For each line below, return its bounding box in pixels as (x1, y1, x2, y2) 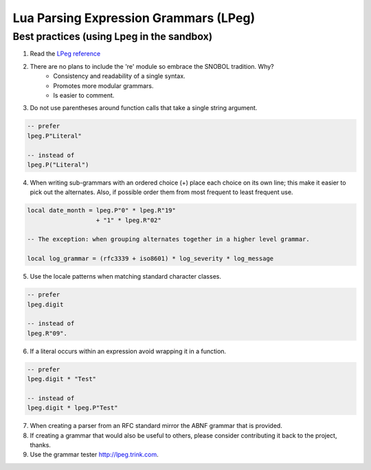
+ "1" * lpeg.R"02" (95, 216, 161, 224)
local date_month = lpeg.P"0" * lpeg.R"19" (27, 206, 177, 215)
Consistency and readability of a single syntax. (53, 72, 185, 81)
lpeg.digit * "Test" (27, 375, 96, 383)
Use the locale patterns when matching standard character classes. (30, 273, 221, 281)
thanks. (30, 441, 52, 449)
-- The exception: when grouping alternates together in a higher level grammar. (27, 235, 311, 244)
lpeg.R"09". (27, 329, 68, 337)
